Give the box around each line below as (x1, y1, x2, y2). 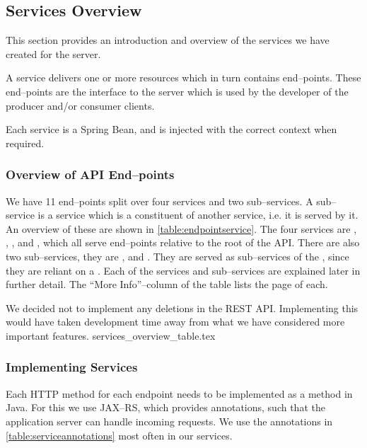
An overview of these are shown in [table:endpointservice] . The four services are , (6, 221, 357, 236)
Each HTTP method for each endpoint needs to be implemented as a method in (6, 386, 353, 401)
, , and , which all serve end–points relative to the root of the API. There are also (6, 235, 360, 250)
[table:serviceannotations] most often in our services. (6, 427, 233, 442)
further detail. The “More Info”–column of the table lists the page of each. (6, 277, 328, 292)
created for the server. (6, 46, 101, 61)
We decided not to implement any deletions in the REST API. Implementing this (6, 300, 359, 315)
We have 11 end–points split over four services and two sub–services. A (6, 193, 313, 208)
